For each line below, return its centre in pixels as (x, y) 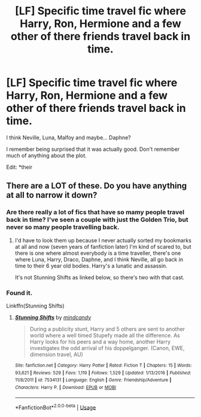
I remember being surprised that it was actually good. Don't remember (93, 149)
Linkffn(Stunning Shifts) (35, 306)
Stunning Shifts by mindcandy (53, 317)
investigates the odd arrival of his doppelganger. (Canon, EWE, (107, 348)
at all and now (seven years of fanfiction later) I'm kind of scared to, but (103, 246)
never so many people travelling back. (63, 227)
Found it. (19, 293)
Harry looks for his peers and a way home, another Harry (100, 342)
